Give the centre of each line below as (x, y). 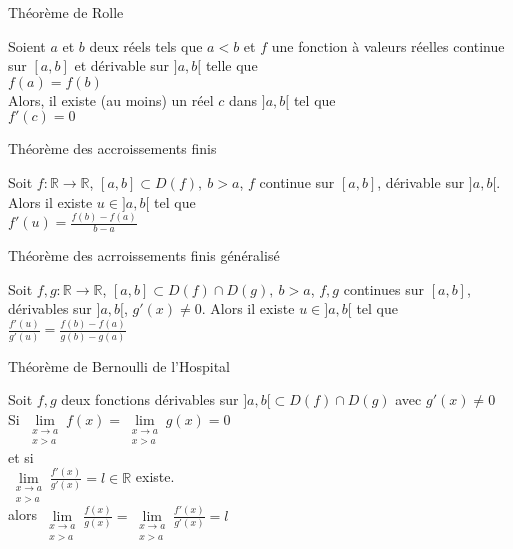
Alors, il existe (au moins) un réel (111, 99)
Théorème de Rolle (66, 12)
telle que (231, 65)
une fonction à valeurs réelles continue (388, 45)
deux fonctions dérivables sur (150, 399)
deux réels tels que (146, 45)
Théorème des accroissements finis (112, 148)
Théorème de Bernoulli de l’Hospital (119, 365)
